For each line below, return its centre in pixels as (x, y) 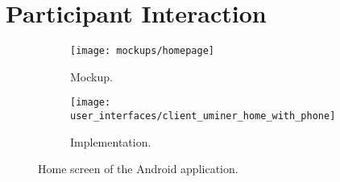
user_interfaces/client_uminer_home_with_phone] (203, 116)
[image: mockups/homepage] (142, 51)
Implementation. (111, 141)
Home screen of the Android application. (138, 169)
